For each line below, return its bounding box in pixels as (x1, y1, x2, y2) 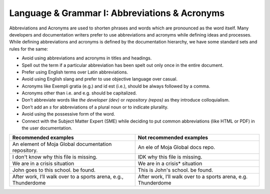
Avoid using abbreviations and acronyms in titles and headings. (21, 55, 152, 61)
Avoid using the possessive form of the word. (21, 111, 115, 117)
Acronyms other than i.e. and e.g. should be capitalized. (21, 90, 137, 96)
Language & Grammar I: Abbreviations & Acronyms (9, 7, 225, 18)
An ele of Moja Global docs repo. (137, 144, 215, 151)
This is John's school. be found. (137, 166, 213, 173)
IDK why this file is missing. (137, 153, 202, 160)
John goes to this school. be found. (12, 166, 96, 173)
